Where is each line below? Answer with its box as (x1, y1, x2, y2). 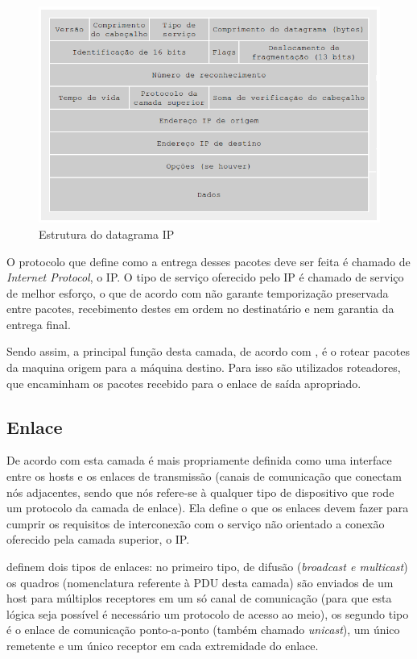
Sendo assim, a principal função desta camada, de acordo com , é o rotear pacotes (6, 343, 410, 360)
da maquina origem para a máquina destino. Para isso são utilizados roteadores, (6, 359, 401, 376)
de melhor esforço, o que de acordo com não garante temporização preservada (6, 284, 389, 301)
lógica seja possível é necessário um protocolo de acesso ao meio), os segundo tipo (6, 605, 409, 622)
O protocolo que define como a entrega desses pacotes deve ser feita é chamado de (6, 252, 411, 269)
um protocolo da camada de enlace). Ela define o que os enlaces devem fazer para (6, 499, 409, 516)
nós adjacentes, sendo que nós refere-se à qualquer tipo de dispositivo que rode (6, 483, 394, 500)
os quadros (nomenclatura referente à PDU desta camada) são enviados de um (6, 573, 394, 590)
